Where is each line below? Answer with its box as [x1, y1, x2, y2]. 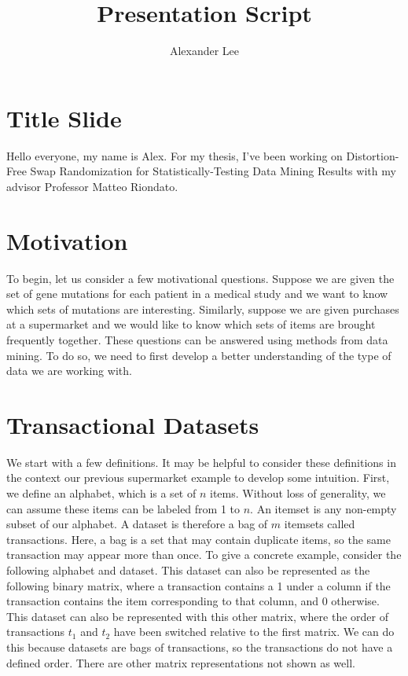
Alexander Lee [169, 42, 240, 59]
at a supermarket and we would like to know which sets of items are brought [6, 316, 376, 332]
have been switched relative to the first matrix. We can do [113, 623, 395, 640]
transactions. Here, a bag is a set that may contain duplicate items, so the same [6, 531, 391, 547]
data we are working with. [6, 362, 132, 379]
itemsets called [284, 516, 355, 532]
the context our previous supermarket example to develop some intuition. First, [6, 469, 390, 486]
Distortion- [346, 147, 399, 163]
